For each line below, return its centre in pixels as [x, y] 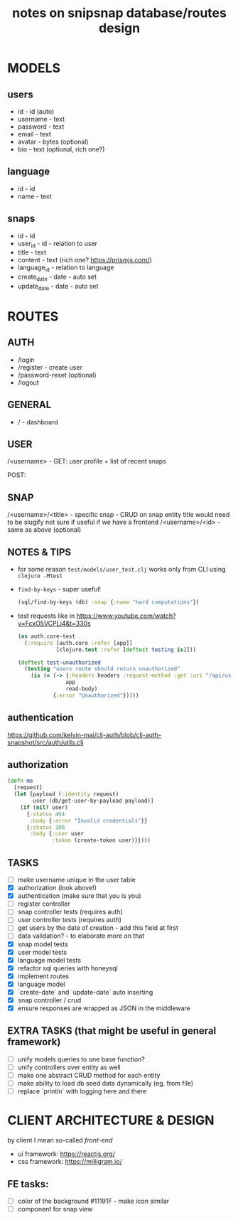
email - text [34, 134]
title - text [32, 252]
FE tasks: [28, 1184]
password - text [41, 127]
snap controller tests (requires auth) [70, 912]
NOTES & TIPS [39, 552]
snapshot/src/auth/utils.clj [45, 742]
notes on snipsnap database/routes [119, 13]
